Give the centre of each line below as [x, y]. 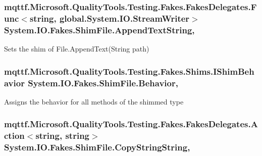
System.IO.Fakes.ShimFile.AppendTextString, [99, 30]
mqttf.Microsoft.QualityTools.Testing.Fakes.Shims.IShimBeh [129, 71]
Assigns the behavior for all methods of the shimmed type [94, 101]
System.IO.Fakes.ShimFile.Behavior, [103, 83]
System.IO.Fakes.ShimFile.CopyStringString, [97, 147]
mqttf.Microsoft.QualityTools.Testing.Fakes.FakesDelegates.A [131, 124]
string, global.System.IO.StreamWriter [110, 18]
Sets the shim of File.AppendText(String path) [77, 49]
